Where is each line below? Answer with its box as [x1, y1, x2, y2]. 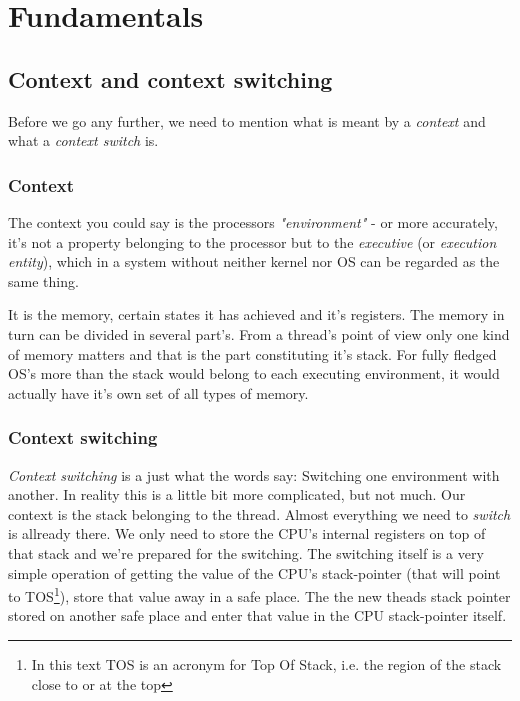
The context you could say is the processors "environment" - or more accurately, [8, 211, 498, 232]
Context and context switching [8, 63, 333, 94]
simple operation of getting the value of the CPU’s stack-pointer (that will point [8, 562, 501, 583]
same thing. [8, 270, 79, 291]
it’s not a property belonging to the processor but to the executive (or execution [8, 231, 497, 252]
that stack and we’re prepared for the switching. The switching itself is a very [8, 542, 484, 563]
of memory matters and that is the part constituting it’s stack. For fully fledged [8, 343, 497, 364]
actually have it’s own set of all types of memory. [8, 382, 309, 403]
